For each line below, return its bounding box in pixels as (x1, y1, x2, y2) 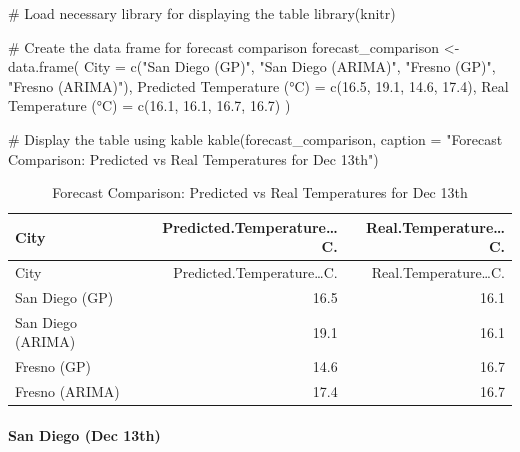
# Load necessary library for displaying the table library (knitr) (8, 3, 396, 23)
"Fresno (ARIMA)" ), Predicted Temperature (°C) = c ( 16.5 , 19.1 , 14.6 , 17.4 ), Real (8, 75, 509, 96)
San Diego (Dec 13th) (8, 424, 161, 445)
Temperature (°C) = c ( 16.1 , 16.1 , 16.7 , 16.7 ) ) (8, 95, 291, 116)
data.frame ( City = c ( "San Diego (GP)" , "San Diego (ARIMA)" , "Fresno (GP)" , (8, 56, 496, 77)
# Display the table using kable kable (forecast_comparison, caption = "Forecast (8, 128, 503, 149)
